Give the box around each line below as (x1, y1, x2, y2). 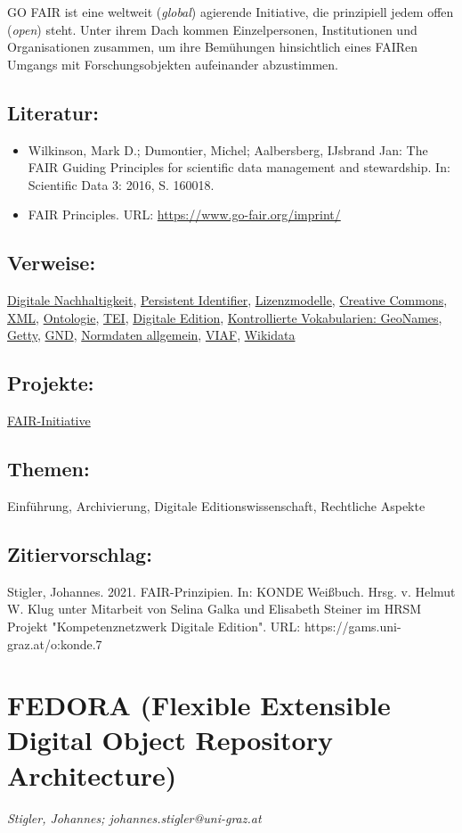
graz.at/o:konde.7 (7, 634, 102, 653)
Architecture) (7, 756, 177, 793)
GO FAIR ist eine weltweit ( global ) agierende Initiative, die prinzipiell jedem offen (7, 3, 454, 21)
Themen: (7, 455, 90, 482)
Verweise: (7, 249, 96, 276)
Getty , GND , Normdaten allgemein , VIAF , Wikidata (7, 326, 296, 344)
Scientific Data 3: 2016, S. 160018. (28, 175, 215, 194)
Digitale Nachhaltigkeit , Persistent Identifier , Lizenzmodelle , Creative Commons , (7, 291, 448, 309)
